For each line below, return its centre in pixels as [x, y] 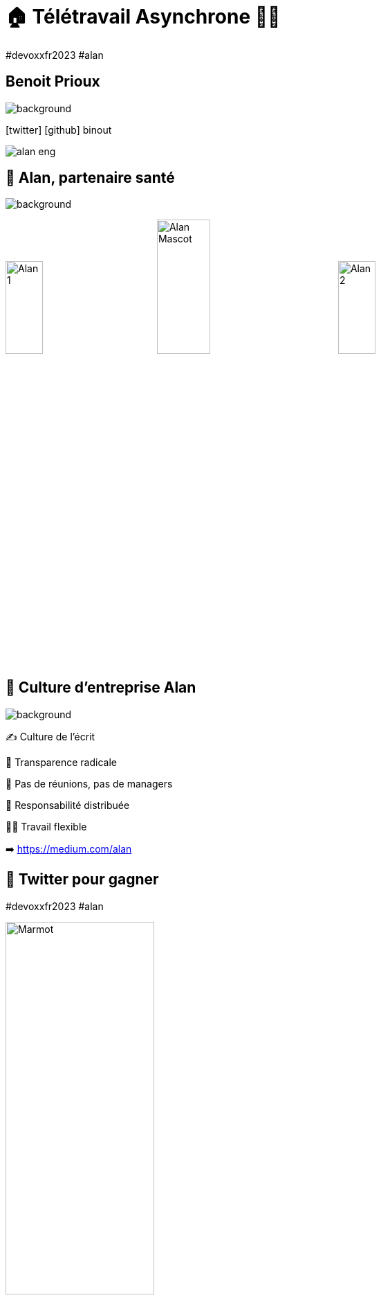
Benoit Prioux [53, 82]
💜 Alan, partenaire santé [90, 178]
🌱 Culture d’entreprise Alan [101, 688]
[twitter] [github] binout [59, 130]
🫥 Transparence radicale [61, 762]
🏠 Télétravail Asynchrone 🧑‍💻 [143, 17]
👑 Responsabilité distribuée [68, 805]
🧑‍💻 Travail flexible [46, 826]
